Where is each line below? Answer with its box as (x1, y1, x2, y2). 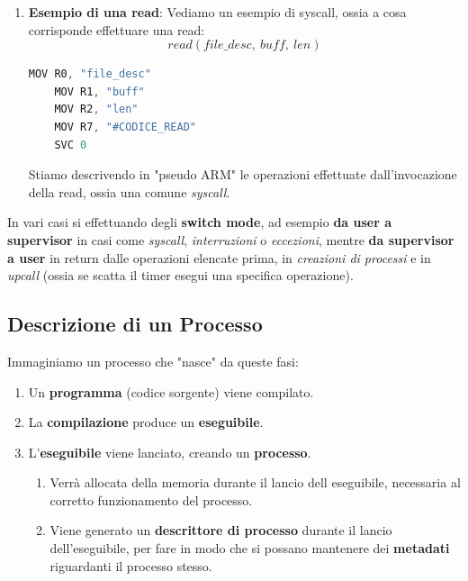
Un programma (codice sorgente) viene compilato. (28, 382, 314, 401)
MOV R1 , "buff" (54, 85, 145, 98)
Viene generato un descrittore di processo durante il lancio (49, 521, 392, 540)
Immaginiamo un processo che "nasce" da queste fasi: (7, 351, 299, 370)
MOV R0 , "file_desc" (28, 68, 151, 81)
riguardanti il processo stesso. (49, 556, 212, 575)
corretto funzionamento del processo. (49, 490, 253, 509)
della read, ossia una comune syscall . (28, 182, 230, 201)
